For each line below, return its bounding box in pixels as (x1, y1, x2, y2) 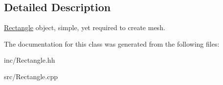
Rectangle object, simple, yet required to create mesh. (4, 22, 165, 33)
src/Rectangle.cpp (4, 71, 58, 81)
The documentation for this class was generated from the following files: (4, 38, 220, 49)
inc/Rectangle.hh (4, 55, 55, 65)
